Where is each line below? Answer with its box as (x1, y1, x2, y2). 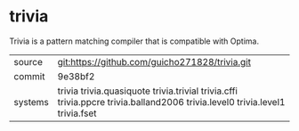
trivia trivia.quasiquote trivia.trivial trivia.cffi (57, 85, 238, 97)
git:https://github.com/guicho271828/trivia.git (57, 55, 252, 68)
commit (13, 70, 45, 82)
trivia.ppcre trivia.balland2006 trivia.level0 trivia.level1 (57, 95, 286, 108)
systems (13, 95, 49, 108)
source (13, 55, 43, 68)
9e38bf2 (57, 70, 95, 82)
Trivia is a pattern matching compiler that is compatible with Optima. (9, 36, 260, 46)
